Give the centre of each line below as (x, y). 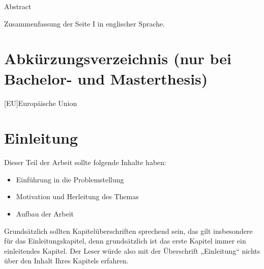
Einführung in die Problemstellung (70, 179)
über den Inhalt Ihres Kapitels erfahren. (66, 261)
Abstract (18, 6)
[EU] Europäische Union (41, 103)
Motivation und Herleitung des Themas (77, 196)
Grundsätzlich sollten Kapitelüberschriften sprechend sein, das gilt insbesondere (128, 231)
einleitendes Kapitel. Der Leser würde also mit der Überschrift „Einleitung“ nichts (132, 250)
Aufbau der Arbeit (45, 213)
